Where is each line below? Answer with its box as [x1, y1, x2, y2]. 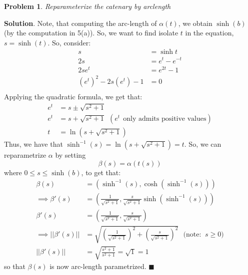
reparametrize [4, 150, 46, 160]
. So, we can [184, 139, 221, 149]
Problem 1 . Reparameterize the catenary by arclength [4, 1, 171, 11]
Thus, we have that [4, 139, 63, 149]
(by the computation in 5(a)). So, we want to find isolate [4, 27, 178, 38]
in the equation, [185, 27, 234, 38]
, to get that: [81, 167, 121, 178]
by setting [55, 150, 86, 160]
